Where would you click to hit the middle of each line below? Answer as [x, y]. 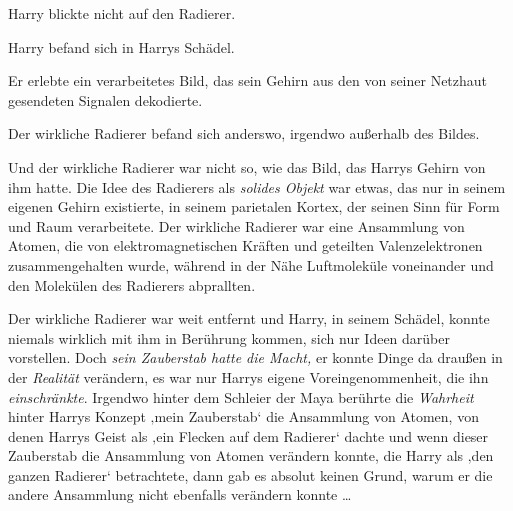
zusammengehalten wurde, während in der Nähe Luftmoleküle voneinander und [251, 264]
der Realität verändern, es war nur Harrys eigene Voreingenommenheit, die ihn [248, 376]
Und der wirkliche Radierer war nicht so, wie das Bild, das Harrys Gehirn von [247, 166]
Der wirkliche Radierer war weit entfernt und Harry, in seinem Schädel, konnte [249, 318]
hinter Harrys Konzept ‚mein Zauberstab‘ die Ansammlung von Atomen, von [243, 416]
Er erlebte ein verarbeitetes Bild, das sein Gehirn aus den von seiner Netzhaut [248, 80]
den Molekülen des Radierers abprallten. [132, 284]
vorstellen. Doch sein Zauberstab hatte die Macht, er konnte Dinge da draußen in [255, 357]
